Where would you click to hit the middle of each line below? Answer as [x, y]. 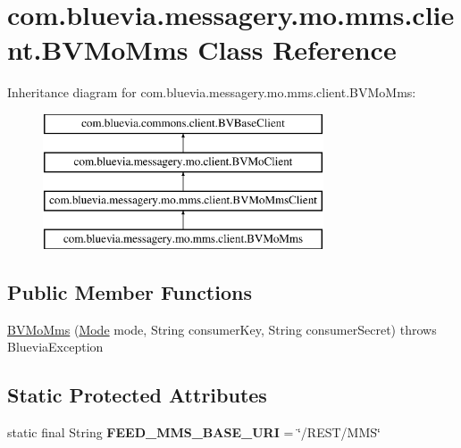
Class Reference [297, 50]
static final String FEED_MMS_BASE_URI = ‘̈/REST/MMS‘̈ [194, 432]
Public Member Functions [130, 292]
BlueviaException [55, 347]
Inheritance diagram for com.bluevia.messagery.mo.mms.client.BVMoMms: [212, 92]
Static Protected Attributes [137, 395]
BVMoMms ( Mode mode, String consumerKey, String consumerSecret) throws [222, 329]
